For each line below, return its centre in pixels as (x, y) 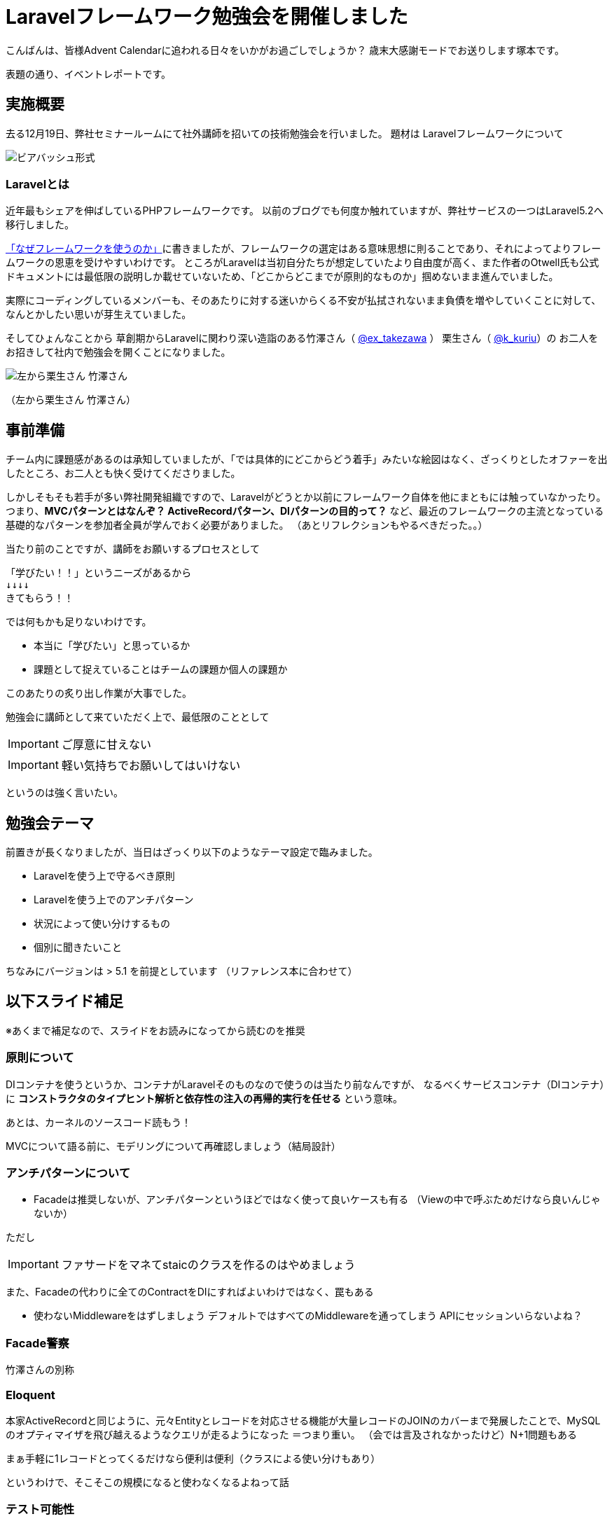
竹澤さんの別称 (40, 1370)
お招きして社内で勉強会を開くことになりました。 (118, 352)
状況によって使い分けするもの (102, 924)
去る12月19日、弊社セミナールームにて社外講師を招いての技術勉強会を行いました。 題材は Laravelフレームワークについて (285, 133)
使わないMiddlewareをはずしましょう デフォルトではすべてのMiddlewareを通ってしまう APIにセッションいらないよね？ (308, 1316)
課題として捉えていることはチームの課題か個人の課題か (161, 669)
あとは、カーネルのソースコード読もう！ (98, 1122)
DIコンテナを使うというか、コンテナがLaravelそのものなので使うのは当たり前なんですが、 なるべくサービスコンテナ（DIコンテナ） (305, 1084)
